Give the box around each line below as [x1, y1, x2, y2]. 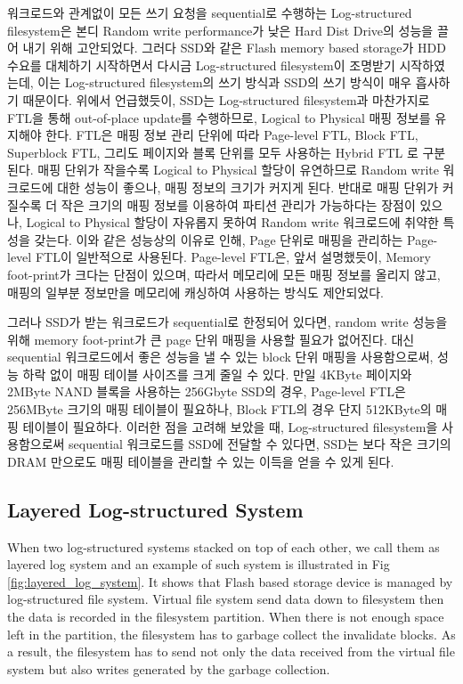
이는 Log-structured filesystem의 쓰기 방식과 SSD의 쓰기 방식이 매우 [37, 73, 412, 92]
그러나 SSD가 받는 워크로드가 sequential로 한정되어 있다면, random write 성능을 [7, 313, 448, 331]
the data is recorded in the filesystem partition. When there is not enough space [7, 607, 444, 626]
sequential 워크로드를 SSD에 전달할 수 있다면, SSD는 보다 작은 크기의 [69, 435, 451, 453]
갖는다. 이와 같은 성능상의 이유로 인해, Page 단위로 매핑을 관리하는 [34, 230, 403, 248]
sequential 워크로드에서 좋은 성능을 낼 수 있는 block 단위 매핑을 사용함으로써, [7, 347, 434, 366]
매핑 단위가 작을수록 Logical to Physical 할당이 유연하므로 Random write [37, 160, 439, 179]
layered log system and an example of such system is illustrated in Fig [7, 555, 390, 574]
